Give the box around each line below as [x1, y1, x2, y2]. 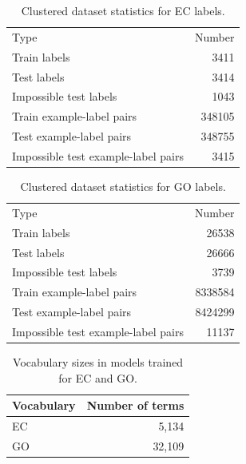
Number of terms [86, 397, 184, 414]
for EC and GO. [58, 369, 138, 386]
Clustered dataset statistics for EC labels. [21, 2, 225, 18]
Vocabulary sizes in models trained [13, 354, 184, 370]
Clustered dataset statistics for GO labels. [20, 178, 226, 194]
